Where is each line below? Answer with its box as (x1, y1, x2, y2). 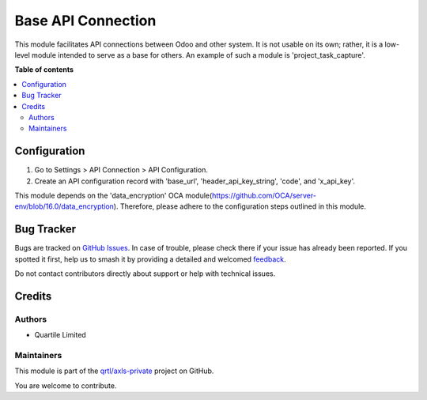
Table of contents (14, 65, 74, 74)
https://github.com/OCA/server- (212, 191, 316, 200)
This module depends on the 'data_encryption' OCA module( (14, 191, 213, 200)
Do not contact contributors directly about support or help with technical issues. (14, 269, 276, 278)
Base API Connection (14, 12, 157, 29)
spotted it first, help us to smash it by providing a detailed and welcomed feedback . (14, 254, 286, 264)
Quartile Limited (34, 330, 86, 340)
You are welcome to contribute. (14, 380, 117, 391)
